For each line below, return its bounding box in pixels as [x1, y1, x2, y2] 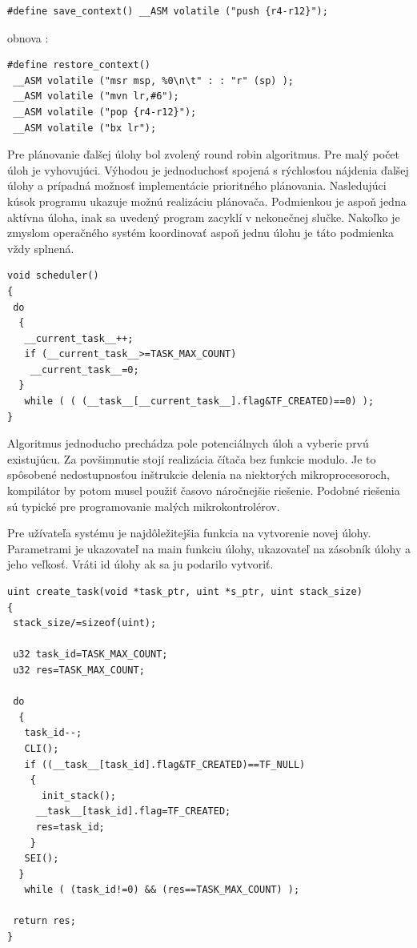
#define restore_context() [7, 59, 150, 71]
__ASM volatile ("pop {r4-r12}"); [13, 106, 197, 118]
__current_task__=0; [30, 364, 139, 376]
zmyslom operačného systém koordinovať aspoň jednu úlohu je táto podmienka [7, 224, 395, 241]
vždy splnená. [7, 239, 74, 256]
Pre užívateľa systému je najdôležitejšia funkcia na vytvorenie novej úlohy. [7, 524, 371, 541]
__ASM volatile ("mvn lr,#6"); [13, 90, 179, 102]
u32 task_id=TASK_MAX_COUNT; [13, 649, 168, 661]
